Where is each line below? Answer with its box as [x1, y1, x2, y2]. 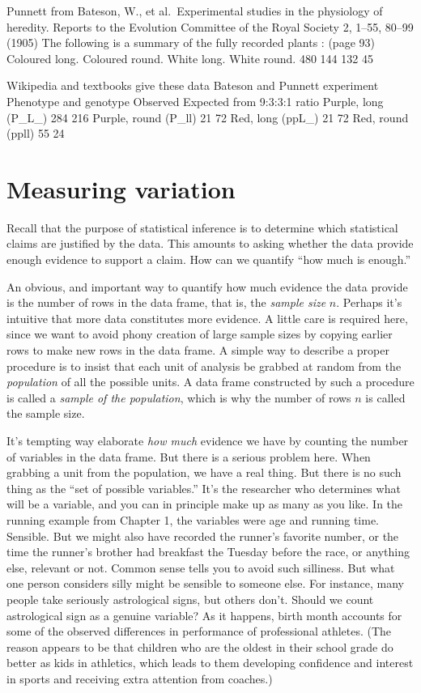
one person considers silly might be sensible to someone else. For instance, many [6, 575, 404, 592]
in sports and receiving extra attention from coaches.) [6, 670, 273, 687]
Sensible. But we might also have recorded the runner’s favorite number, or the [6, 527, 399, 544]
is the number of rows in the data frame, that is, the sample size [6, 294, 326, 311]
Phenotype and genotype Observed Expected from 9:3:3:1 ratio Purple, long [6, 92, 384, 109]
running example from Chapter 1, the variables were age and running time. [6, 511, 379, 528]
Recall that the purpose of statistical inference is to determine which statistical [6, 219, 398, 236]
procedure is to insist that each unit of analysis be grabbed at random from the [6, 357, 402, 374]
